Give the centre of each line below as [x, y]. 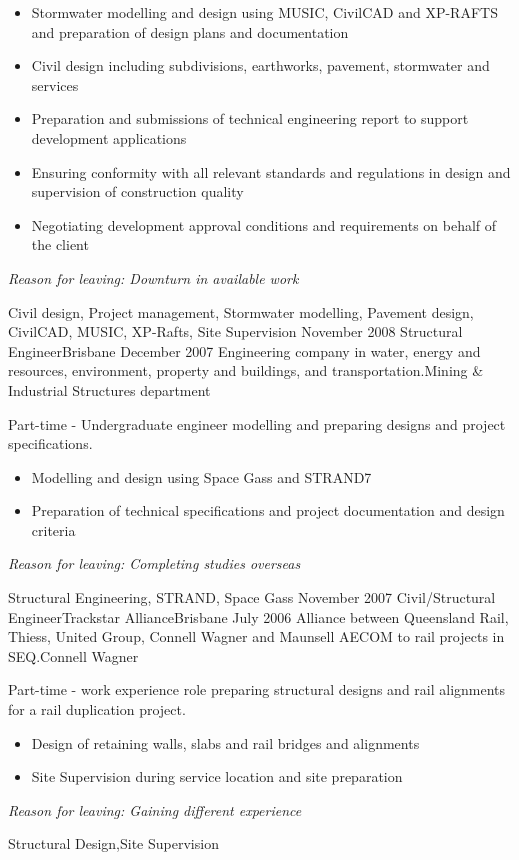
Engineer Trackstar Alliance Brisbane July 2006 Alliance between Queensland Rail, [258, 616]
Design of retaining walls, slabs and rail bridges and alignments [225, 742]
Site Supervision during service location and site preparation [217, 776]
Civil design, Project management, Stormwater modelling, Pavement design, [241, 311]
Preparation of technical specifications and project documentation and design [268, 510]
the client [60, 244]
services [55, 84]
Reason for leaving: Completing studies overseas [154, 563]
